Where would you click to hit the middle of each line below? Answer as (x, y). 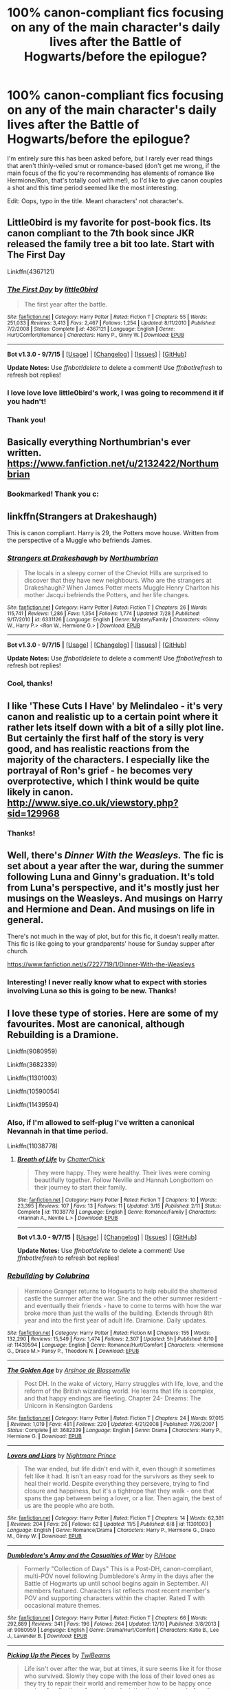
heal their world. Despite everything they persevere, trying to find (117, 1483)
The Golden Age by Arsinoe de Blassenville (69, 1370)
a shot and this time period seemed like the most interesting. (93, 187)
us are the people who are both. (69, 1505)
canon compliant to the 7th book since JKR (101, 233)
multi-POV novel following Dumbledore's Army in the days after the (119, 1576)
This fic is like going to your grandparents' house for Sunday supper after (111, 944)
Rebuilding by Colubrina (48, 1276)
